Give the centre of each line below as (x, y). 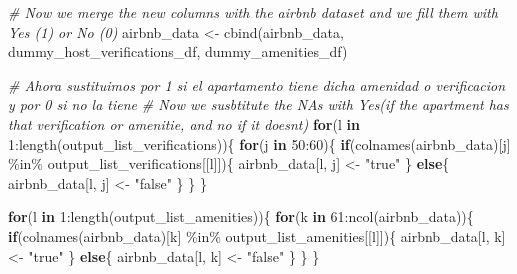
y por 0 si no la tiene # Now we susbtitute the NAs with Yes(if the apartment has (258, 104)
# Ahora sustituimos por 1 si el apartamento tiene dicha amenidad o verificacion (257, 84)
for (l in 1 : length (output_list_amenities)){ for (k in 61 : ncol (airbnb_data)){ (241, 216)
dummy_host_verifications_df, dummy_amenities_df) (178, 51)
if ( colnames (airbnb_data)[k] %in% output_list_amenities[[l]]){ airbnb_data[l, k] (257, 235)
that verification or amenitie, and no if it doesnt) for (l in (184, 123)
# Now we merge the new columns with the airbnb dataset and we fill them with (253, 12)
